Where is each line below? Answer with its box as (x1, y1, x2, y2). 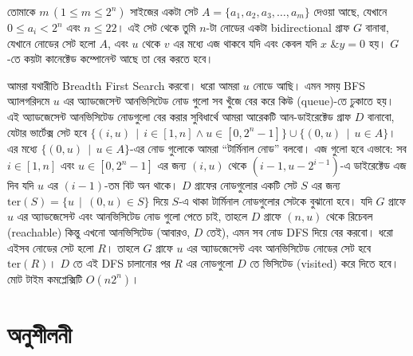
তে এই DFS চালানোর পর (73, 255, 171, 272)
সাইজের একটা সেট (130, 3, 199, 19)
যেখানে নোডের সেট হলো (7, 34, 96, 51)
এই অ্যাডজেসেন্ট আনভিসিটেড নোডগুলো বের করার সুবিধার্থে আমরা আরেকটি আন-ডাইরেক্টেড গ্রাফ (7, 108, 352, 124)
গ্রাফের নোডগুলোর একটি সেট (195, 177, 297, 194)
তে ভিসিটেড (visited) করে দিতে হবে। (250, 255, 399, 272)
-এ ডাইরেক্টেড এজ (340, 157, 407, 174)
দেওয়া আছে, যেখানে (313, 3, 387, 19)
